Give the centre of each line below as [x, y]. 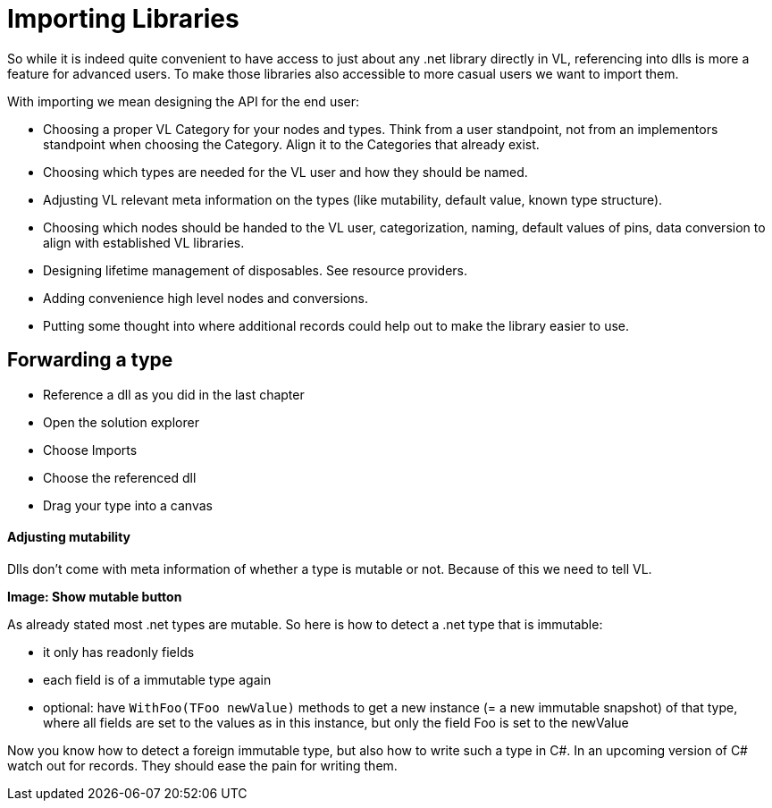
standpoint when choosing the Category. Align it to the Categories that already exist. [291, 144]
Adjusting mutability [69, 537]
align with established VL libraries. [144, 242]
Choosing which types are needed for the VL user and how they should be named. [285, 172]
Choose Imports [90, 450]
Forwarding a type [90, 360]
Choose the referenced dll [120, 477]
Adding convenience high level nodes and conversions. [206, 298]
